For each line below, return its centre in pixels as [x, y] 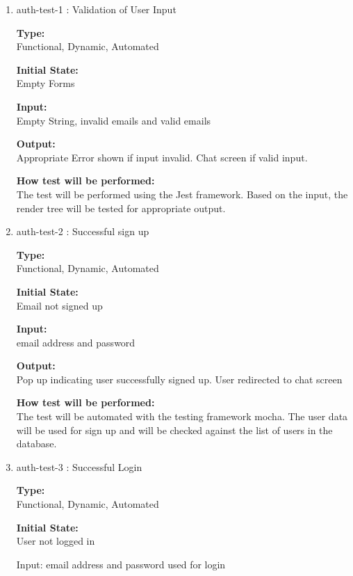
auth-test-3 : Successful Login [79, 466]
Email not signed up [59, 305]
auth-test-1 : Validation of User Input [96, 9]
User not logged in [56, 541]
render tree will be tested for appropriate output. [121, 208]
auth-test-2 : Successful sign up [83, 231]
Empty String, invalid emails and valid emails [114, 120]
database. [36, 443]
